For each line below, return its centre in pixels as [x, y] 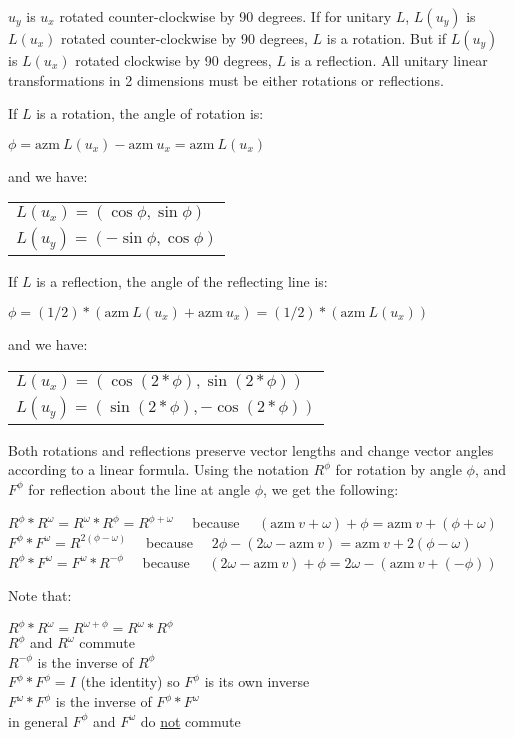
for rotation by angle [398, 469]
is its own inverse [257, 681]
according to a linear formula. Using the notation [158, 469]
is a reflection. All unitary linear [389, 60]
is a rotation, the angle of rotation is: [150, 113]
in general [38, 720]
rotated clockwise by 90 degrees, [173, 60]
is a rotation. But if [386, 38]
